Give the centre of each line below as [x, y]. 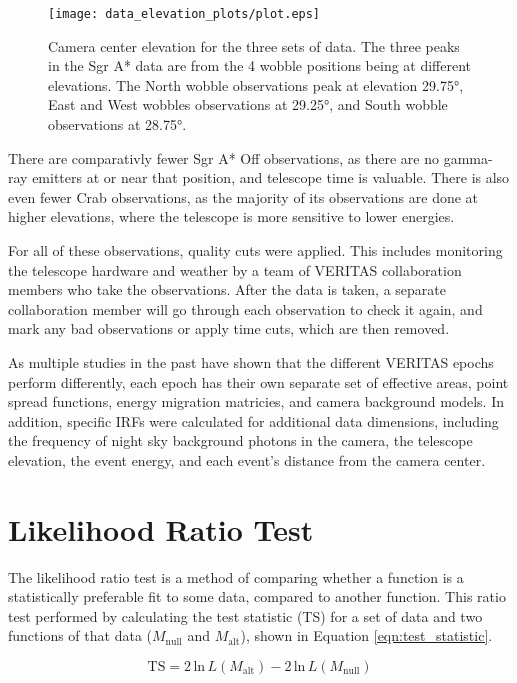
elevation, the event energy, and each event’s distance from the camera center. [247, 459]
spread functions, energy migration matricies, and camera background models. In [256, 401]
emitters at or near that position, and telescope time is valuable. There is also [271, 177]
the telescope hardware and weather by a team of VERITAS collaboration [235, 269]
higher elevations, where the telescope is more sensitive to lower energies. [231, 216]
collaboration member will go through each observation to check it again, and [245, 308]
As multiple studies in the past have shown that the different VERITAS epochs [251, 361]
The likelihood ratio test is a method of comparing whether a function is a [236, 576]
